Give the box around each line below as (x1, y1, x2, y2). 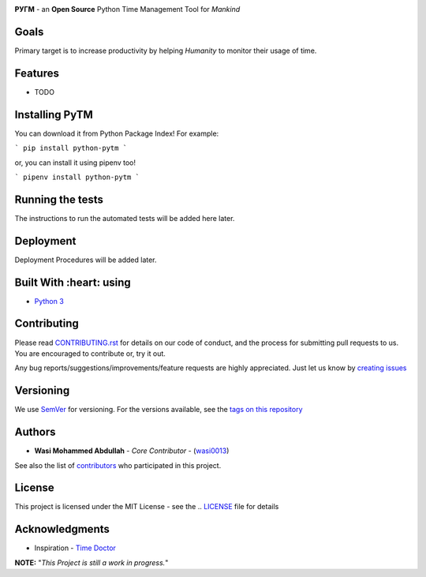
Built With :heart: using (14, 275, 132, 289)
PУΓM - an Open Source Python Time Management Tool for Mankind (14, 5, 241, 13)
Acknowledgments (14, 523, 110, 536)
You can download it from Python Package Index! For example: (14, 129, 219, 138)
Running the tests (14, 193, 104, 206)
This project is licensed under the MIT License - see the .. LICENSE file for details (14, 502, 279, 511)
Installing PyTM (14, 107, 94, 122)
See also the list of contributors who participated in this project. (14, 460, 222, 470)
